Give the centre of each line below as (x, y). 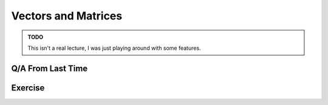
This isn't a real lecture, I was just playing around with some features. (114, 48)
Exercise (28, 88)
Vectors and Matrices (67, 16)
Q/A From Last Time (50, 68)
